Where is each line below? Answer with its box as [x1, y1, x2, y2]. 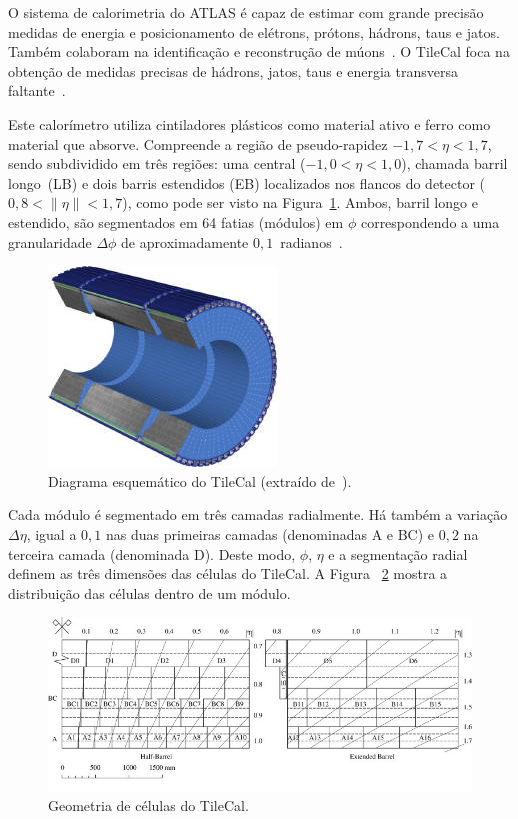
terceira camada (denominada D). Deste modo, [8, 543, 296, 564]
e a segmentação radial [328, 543, 468, 564]
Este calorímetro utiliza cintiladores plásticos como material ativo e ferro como [8, 113, 491, 134]
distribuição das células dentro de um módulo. [8, 582, 291, 603]
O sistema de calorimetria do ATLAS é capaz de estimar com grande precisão [8, 2, 484, 22]
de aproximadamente [121, 231, 249, 252]
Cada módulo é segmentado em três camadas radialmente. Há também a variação [8, 504, 508, 525]
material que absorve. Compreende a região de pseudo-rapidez [8, 133, 388, 154]
